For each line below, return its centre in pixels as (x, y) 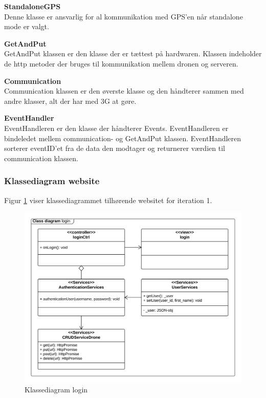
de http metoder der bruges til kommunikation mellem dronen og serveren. (121, 63)
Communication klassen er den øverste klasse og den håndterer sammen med (124, 91)
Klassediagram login (56, 390)
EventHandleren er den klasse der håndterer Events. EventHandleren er (116, 128)
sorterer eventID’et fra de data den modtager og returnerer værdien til (115, 148)
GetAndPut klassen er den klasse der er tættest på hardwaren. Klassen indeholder (133, 53)
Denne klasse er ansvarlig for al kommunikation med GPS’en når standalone (124, 16)
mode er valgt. (27, 26)
